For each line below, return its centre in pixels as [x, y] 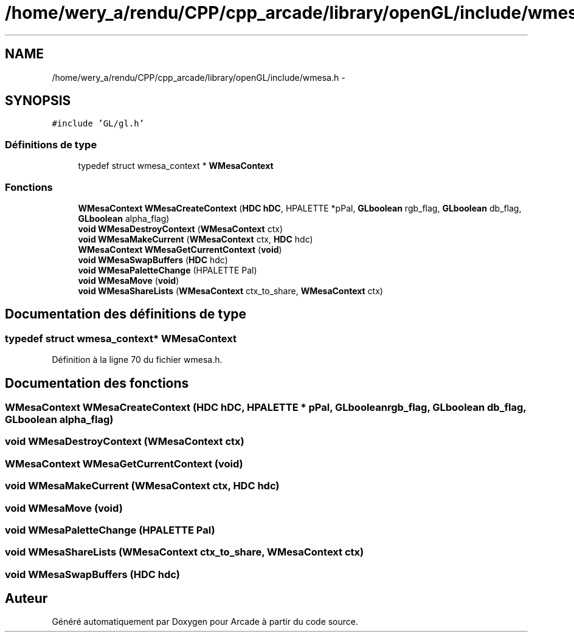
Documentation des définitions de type [126, 314]
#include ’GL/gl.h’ [98, 124]
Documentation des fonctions [97, 383]
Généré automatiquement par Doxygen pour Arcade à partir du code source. [205, 622]
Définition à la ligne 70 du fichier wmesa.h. [137, 360]
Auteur [26, 599]
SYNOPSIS [38, 101]
